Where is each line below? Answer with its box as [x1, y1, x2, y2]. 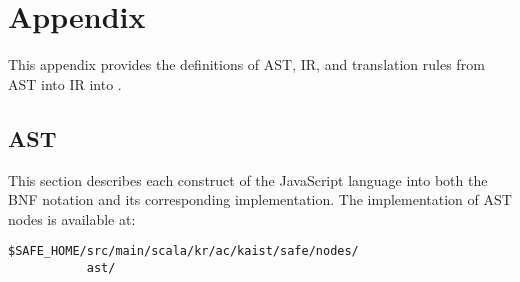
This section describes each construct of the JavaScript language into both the [8, 169, 488, 190]
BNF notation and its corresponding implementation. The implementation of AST [8, 189, 512, 210]
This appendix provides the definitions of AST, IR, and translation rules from [8, 54, 485, 75]
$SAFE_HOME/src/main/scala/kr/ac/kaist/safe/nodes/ [8, 244, 359, 259]
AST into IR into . [8, 73, 122, 94]
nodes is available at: [8, 208, 136, 229]
